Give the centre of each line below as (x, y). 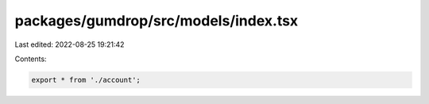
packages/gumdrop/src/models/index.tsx (157, 21)
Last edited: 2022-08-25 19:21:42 (70, 44)
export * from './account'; (86, 80)
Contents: (31, 59)
